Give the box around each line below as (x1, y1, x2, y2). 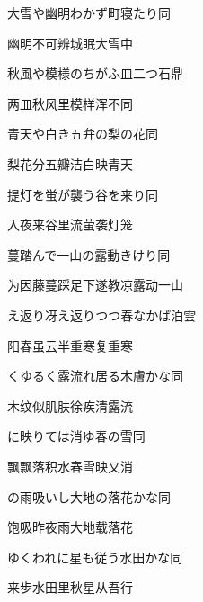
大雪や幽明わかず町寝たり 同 (7, 4, 171, 22)
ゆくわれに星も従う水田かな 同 (7, 547, 183, 566)
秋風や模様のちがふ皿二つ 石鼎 (7, 64, 183, 83)
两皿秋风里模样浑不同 (7, 94, 133, 112)
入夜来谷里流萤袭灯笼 (7, 215, 133, 234)
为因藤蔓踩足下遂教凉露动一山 (7, 275, 183, 294)
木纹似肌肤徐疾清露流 (7, 396, 133, 415)
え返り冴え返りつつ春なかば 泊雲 (7, 305, 197, 324)
